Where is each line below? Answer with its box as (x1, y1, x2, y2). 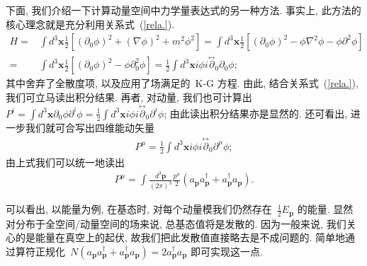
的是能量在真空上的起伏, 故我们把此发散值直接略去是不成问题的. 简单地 (15, 230, 346, 245)
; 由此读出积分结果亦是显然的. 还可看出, (164, 105, 348, 120)
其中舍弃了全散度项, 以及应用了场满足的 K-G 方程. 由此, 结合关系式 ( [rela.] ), (6, 76, 358, 91)
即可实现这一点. (190, 243, 263, 258)
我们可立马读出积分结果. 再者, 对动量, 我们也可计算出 (6, 90, 252, 105)
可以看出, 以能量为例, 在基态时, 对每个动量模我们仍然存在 (6, 202, 272, 216)
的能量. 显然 (297, 202, 354, 216)
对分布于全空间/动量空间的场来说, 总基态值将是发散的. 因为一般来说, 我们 (6, 216, 346, 231)
